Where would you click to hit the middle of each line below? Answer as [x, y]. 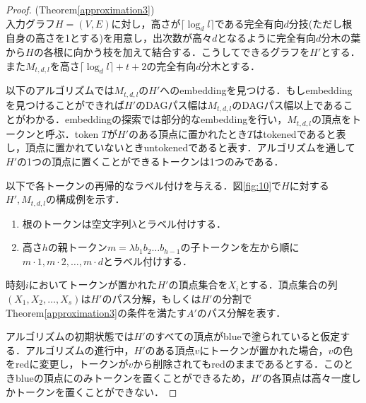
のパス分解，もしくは [152, 298]
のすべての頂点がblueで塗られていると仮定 [243, 336]
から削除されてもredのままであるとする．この [238, 364]
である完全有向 [249, 23]
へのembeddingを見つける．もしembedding [256, 90]
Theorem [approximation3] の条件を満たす [96, 312]
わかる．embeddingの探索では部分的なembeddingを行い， [156, 119]
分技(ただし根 [320, 23]
